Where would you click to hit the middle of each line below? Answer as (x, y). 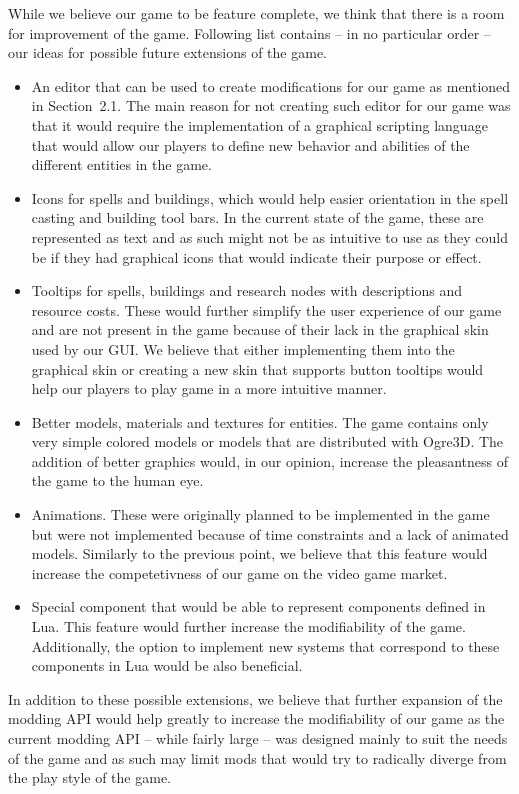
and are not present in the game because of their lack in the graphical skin (260, 329)
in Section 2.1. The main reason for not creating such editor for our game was (271, 105)
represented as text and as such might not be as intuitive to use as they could (269, 236)
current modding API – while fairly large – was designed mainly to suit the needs (258, 738)
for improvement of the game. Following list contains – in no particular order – (249, 32)
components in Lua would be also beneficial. (167, 665)
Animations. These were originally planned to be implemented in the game (260, 514)
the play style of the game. (90, 777)
